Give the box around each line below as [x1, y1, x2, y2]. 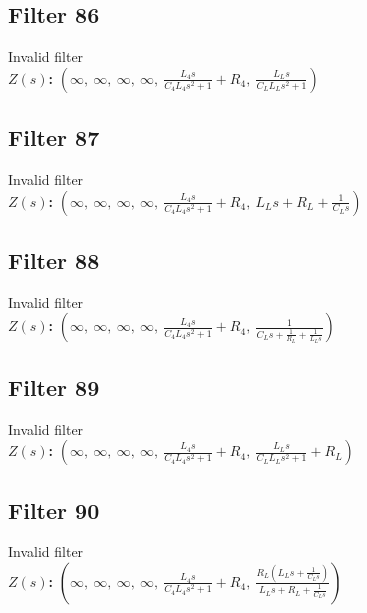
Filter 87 [8, 122, 100, 153]
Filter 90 [8, 494, 100, 525]
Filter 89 [8, 371, 100, 402]
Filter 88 [8, 244, 100, 275]
